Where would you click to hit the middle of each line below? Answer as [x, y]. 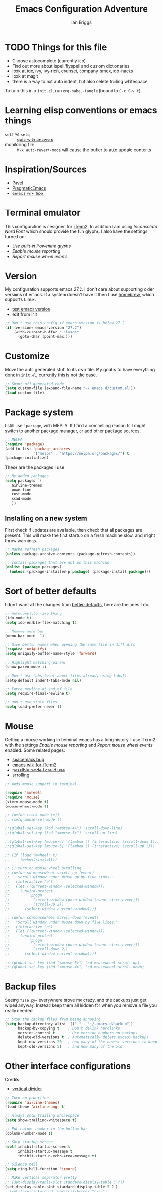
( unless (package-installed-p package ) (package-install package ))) [80, 572]
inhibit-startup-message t [45, 1151]
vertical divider [27, 1089]
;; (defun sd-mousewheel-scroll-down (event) [52, 918]
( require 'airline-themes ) [32, 1102]
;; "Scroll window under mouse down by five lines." [62, 922]
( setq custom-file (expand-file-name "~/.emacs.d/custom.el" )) [70, 388]
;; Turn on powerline [27, 1098]
